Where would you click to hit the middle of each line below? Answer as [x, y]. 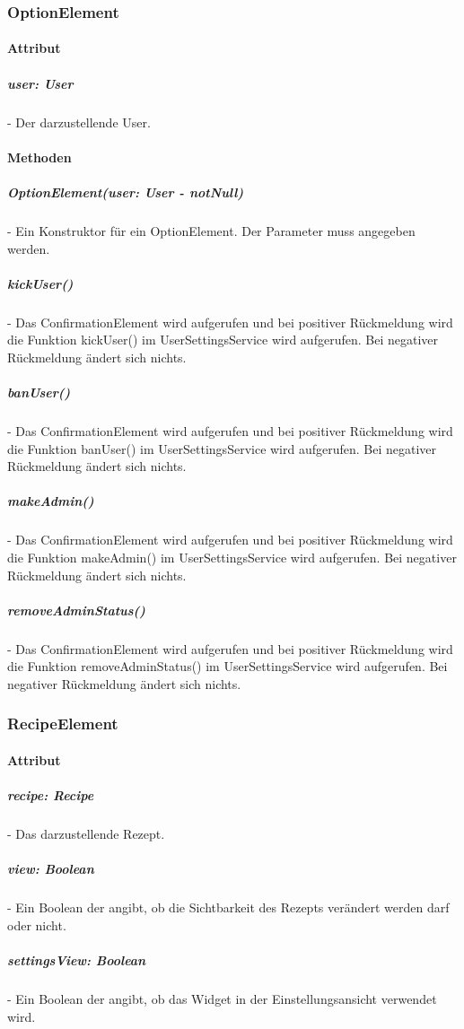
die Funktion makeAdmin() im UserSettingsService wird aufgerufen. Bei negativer [232, 557]
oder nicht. [37, 924]
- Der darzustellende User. [79, 122]
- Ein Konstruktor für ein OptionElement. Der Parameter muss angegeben [211, 230]
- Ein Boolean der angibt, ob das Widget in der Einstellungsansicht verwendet [222, 998]
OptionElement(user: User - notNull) [126, 192]
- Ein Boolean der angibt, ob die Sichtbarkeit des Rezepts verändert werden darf [228, 907]
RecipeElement [63, 724]
